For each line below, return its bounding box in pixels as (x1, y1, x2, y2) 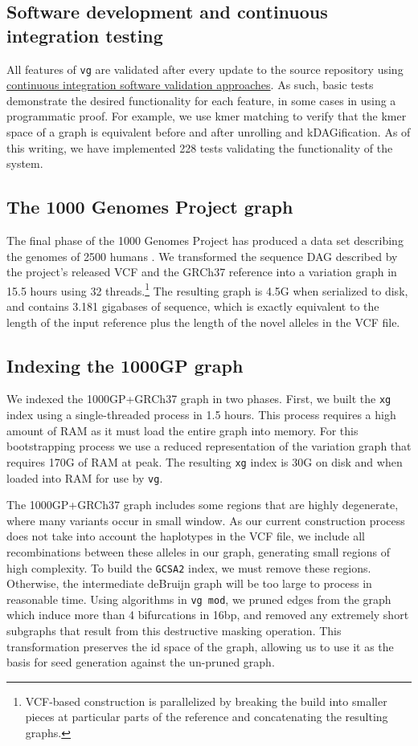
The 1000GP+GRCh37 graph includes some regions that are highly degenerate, (6, 496, 399, 513)
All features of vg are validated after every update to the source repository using (6, 60, 404, 77)
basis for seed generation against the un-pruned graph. (6, 654, 275, 671)
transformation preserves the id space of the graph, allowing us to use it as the (6, 638, 394, 654)
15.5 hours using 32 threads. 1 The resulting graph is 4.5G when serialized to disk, (6, 279, 408, 299)
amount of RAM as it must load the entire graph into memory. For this (6, 422, 359, 438)
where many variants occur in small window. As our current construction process (6, 512, 405, 528)
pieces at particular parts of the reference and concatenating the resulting (25, 708, 388, 725)
